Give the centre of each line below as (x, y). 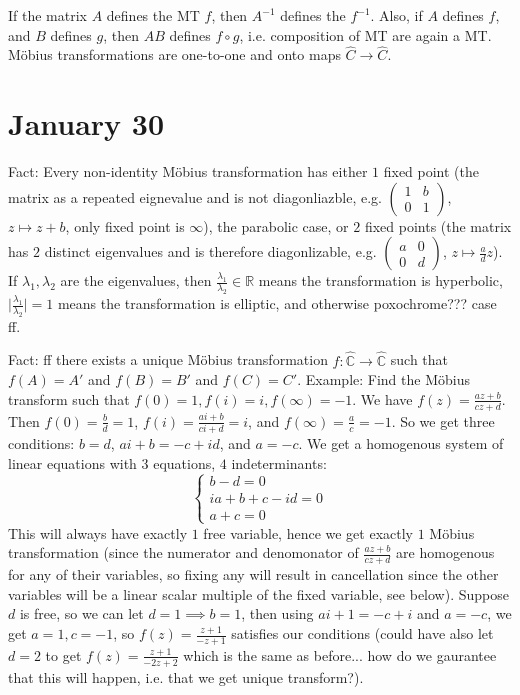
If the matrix (47, 15)
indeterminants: (279, 462)
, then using (277, 613)
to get (63, 654)
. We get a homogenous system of (401, 443)
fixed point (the (431, 171)
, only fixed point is (125, 225)
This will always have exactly (98, 532)
